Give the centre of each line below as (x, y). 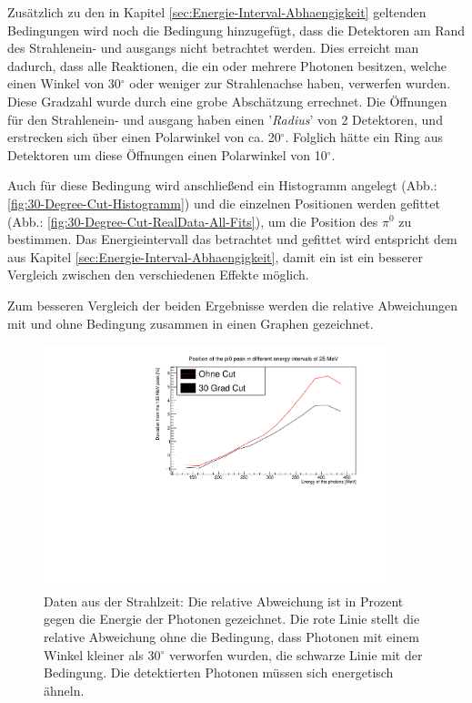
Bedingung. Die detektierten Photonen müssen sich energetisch (219, 672)
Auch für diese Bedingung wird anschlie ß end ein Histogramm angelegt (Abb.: (222, 185)
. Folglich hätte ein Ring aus (364, 137)
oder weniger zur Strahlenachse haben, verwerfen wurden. (290, 83)
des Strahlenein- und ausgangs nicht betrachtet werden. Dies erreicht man (213, 48)
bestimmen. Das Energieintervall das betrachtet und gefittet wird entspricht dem (232, 239)
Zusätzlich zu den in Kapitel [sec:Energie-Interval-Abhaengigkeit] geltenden (217, 12)
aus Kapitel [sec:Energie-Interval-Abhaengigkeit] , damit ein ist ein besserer (215, 256)
